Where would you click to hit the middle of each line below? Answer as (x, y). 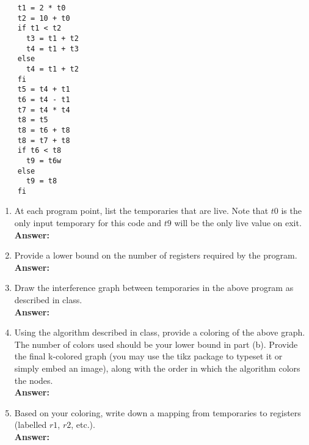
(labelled (31, 425)
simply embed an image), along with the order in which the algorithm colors (157, 368)
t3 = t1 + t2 (52, 38)
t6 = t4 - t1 (44, 99)
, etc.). (83, 425)
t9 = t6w (44, 160)
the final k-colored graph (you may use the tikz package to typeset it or (148, 356)
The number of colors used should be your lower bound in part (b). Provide (156, 344)
